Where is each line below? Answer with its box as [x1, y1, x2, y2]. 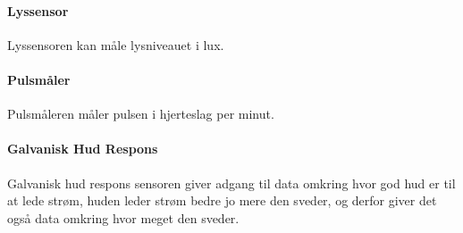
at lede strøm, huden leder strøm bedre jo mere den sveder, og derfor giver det [7, 191, 437, 210]
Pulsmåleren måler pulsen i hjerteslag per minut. [7, 104, 274, 123]
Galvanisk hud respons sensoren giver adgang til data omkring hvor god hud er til [7, 173, 456, 192]
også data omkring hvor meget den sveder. [7, 208, 240, 227]
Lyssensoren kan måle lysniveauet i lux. [7, 35, 224, 54]
